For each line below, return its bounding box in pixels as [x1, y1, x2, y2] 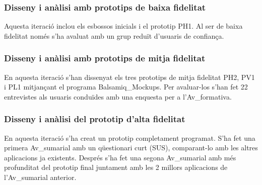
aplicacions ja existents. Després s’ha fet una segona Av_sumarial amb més [4, 152, 236, 162]
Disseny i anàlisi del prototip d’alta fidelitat [4, 113, 185, 125]
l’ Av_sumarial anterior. [4, 172, 77, 182]
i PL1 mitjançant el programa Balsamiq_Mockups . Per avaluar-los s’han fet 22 [4, 81, 248, 92]
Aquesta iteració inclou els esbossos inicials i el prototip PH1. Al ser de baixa [4, 21, 243, 31]
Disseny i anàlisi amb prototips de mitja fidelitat [4, 52, 206, 64]
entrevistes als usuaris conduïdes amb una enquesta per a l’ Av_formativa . [4, 91, 232, 102]
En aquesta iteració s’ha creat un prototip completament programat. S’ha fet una [4, 132, 255, 143]
